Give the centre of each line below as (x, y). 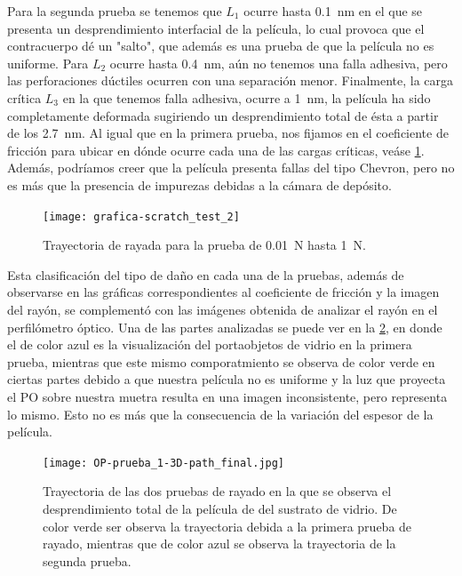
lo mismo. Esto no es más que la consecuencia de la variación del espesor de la (220, 414)
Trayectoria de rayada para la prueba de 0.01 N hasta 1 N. (204, 245)
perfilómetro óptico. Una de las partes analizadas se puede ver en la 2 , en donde (225, 327)
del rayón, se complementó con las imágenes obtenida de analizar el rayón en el (223, 309)
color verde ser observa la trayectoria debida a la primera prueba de (227, 526)
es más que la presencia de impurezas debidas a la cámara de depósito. (199, 184)
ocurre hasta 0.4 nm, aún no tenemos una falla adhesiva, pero (279, 63)
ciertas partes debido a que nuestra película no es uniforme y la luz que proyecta (227, 379)
